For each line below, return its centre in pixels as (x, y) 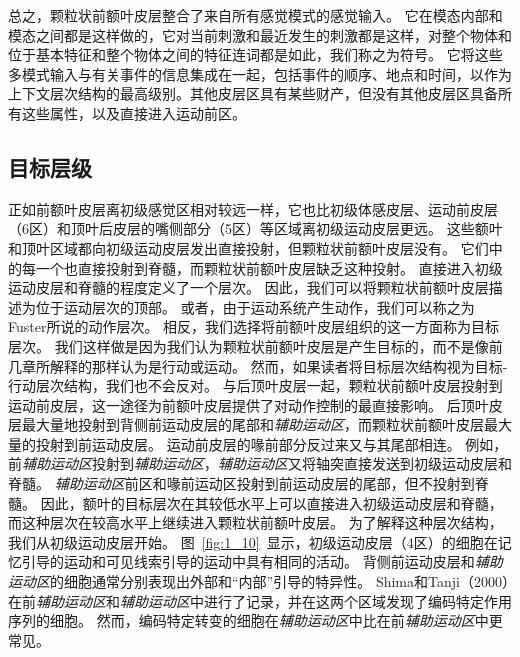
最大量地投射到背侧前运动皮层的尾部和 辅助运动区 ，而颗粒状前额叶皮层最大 (266, 424)
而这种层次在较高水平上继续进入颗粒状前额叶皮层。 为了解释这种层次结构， (255, 522)
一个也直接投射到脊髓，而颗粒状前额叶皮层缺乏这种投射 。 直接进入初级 (269, 267)
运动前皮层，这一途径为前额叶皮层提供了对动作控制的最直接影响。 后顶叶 (248, 404)
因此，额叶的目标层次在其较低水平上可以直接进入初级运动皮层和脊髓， (271, 502)
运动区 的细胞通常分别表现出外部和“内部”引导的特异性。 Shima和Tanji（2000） (258, 581)
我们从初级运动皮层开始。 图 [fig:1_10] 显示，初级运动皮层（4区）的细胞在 (253, 541)
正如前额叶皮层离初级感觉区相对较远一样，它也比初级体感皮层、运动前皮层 (253, 208)
